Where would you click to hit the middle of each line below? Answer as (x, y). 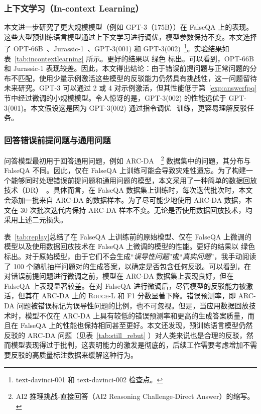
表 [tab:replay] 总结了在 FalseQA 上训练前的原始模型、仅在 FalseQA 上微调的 (128, 236)
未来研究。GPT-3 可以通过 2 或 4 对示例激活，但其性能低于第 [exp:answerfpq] (130, 88)
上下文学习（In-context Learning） (74, 8)
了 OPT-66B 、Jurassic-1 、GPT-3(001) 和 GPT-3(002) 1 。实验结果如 (117, 48)
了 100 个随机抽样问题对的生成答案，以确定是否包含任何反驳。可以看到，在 (128, 266)
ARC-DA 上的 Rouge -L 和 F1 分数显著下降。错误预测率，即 (139, 296)
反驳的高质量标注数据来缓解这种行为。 (74, 354)
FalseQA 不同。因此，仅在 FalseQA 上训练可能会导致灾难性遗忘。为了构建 (125, 170)
